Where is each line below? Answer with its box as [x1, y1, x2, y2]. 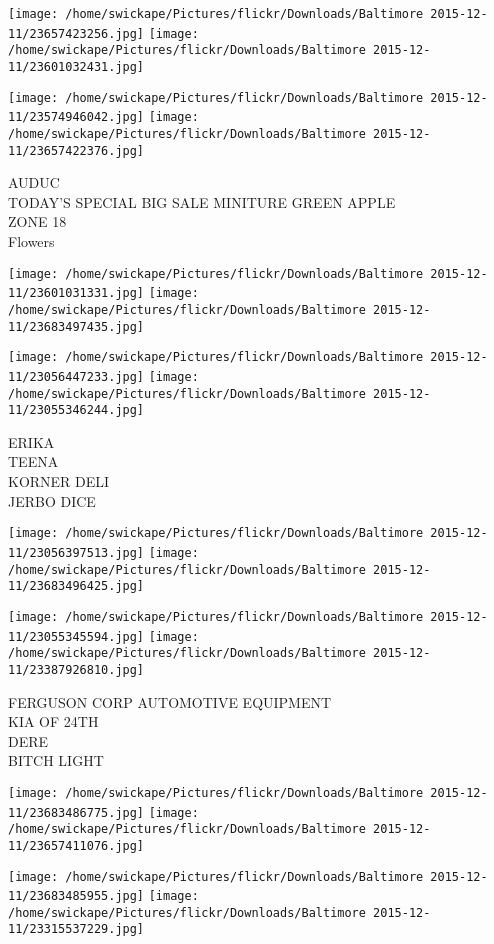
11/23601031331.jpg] [8, 286, 145, 301]
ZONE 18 [8, 211, 67, 232]
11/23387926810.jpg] [8, 662, 145, 677]
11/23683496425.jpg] [8, 579, 145, 594]
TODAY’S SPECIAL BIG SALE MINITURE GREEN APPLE [8, 191, 396, 212]
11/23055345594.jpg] [8, 629, 145, 644]
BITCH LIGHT [8, 750, 104, 771]
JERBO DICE [8, 490, 96, 511]
